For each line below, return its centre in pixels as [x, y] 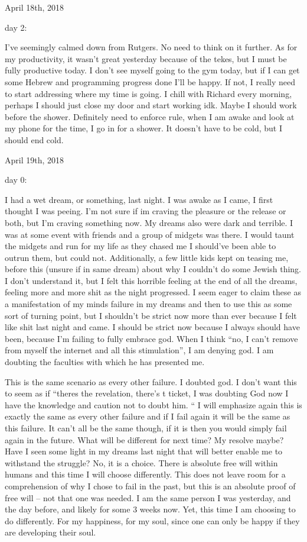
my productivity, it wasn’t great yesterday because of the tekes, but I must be [146, 58]
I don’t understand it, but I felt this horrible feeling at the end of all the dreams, [151, 280]
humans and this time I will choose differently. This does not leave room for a [145, 474]
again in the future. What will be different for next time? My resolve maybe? [144, 439]
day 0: [16, 180]
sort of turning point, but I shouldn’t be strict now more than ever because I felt [151, 315]
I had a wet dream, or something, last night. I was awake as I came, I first [139, 199]
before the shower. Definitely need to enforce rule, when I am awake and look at [150, 116]
